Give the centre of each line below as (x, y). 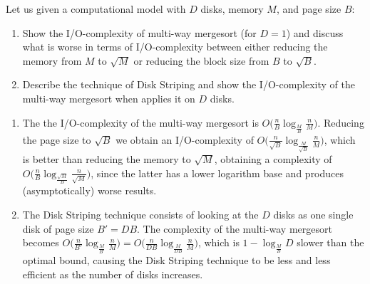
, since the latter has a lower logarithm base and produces (217, 173)
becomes (41, 242)
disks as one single (313, 214)
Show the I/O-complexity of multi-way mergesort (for (139, 32)
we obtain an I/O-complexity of (185, 139)
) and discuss (315, 32)
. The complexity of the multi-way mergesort (235, 228)
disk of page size (58, 228)
